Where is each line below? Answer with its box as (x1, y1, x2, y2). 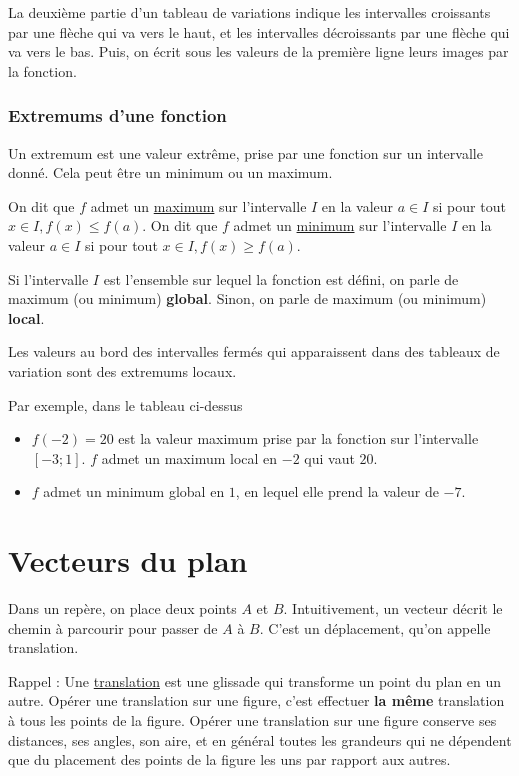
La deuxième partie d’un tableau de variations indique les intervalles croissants (8, 2, 491, 22)
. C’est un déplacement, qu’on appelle (259, 617, 491, 638)
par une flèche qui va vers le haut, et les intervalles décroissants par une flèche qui (8, 21, 510, 42)
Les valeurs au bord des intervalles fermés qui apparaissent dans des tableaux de (8, 341, 500, 362)
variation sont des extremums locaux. (8, 360, 237, 381)
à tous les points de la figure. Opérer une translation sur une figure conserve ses (8, 710, 497, 730)
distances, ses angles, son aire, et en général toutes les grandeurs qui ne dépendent (8, 729, 512, 750)
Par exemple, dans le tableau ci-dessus (8, 394, 243, 415)
